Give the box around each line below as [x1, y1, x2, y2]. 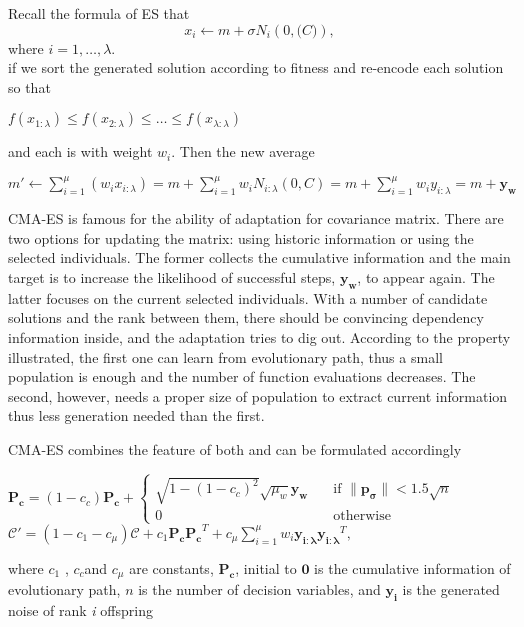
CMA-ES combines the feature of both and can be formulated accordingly [8, 439, 462, 459]
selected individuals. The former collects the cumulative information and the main [8, 247, 511, 268]
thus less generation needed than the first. [8, 405, 265, 426]
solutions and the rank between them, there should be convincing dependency [8, 307, 484, 328]
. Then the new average [171, 141, 315, 162]
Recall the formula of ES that [8, 3, 190, 23]
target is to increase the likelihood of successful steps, [8, 267, 336, 288]
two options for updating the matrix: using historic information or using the [8, 227, 474, 248]
